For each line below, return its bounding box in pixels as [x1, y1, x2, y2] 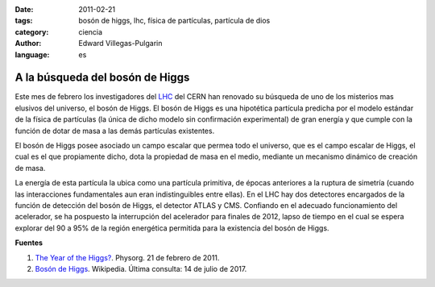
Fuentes [14, 238, 43, 247]
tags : [14, 16, 33, 26]
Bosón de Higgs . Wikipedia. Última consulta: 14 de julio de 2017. [35, 264, 247, 273]
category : [14, 27, 49, 36]
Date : [14, 5, 34, 14]
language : [14, 49, 50, 60]
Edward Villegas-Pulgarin [78, 39, 163, 48]
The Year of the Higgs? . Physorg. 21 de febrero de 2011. [35, 252, 220, 262]
